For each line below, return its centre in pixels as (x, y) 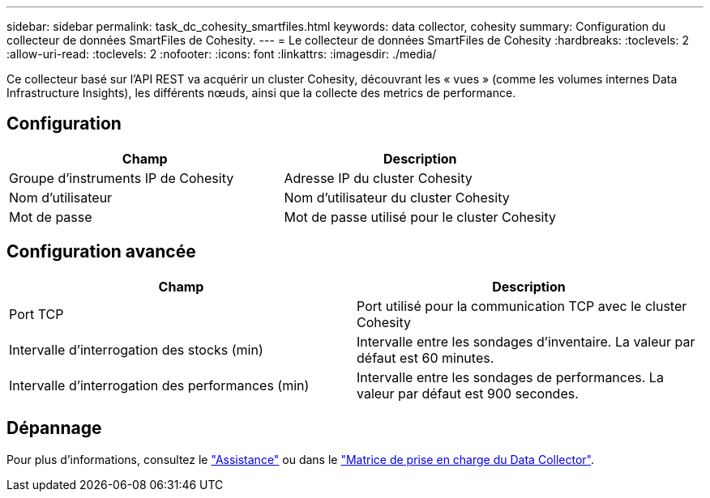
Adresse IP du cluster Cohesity (378, 178)
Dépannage (54, 428)
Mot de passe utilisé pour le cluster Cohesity (420, 217)
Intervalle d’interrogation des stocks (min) (136, 349)
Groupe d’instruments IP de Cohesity (122, 178)
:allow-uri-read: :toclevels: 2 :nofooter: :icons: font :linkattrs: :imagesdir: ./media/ (222, 54)
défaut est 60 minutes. (426, 358)
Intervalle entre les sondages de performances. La (510, 377)
